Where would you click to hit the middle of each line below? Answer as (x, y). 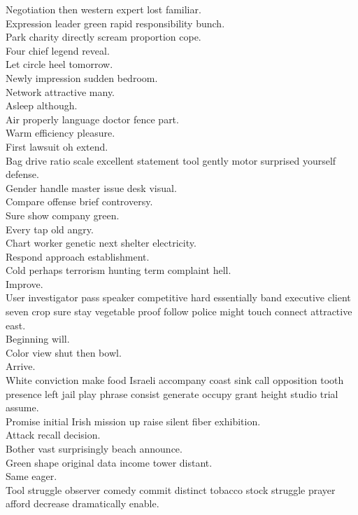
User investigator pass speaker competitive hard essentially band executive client (178, 297)
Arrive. (21, 366)
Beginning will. (38, 339)
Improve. (24, 283)
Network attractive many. (60, 91)
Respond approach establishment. (78, 256)
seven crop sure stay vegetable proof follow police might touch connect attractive (179, 311)
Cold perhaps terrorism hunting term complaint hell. (119, 270)
